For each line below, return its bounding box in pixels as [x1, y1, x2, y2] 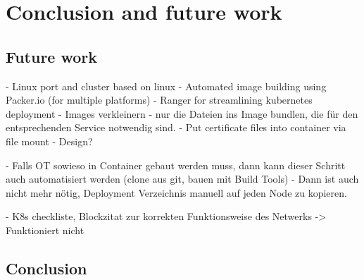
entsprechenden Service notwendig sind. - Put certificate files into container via [6, 120, 346, 135]
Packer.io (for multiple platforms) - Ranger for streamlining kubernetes [6, 92, 313, 107]
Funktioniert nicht [6, 222, 84, 237]
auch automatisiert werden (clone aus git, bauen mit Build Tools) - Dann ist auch [6, 171, 359, 186]
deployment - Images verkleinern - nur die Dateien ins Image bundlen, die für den [6, 106, 358, 121]
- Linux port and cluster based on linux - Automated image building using [6, 78, 327, 93]
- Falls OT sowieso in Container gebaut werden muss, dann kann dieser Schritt [6, 157, 346, 172]
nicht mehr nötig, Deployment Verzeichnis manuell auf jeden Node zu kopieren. [6, 185, 347, 200]
